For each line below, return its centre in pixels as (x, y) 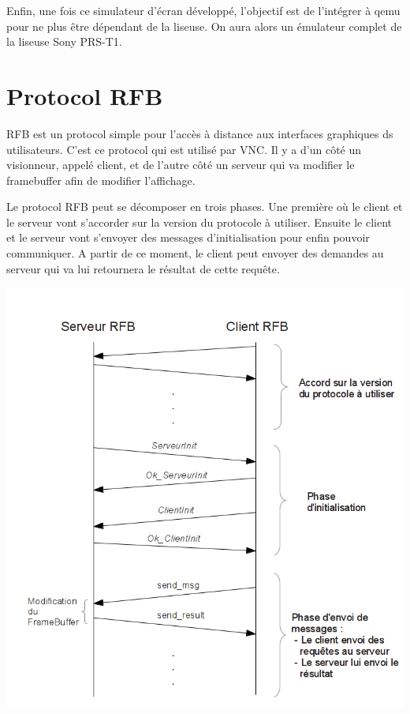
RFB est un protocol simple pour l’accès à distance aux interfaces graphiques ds (200, 133)
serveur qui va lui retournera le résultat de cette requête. (143, 268)
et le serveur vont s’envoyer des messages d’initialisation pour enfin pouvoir (188, 237)
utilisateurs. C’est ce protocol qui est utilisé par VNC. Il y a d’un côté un (184, 149)
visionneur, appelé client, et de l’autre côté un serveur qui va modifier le (181, 165)
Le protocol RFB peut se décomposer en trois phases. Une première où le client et (205, 207)
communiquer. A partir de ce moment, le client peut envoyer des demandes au (195, 253)
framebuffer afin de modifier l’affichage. (101, 180)
